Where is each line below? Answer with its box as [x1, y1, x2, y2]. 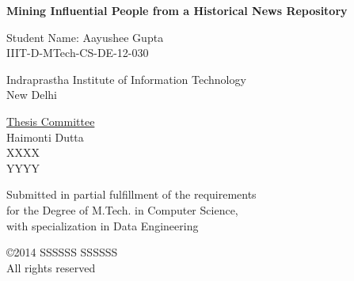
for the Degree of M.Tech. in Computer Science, [6, 201, 238, 218]
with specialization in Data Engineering [6, 217, 199, 234]
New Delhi [6, 86, 57, 103]
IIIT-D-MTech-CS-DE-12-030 [6, 44, 149, 61]
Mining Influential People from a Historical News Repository [6, 2, 348, 18]
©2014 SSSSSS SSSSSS [6, 244, 118, 260]
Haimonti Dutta [6, 128, 84, 145]
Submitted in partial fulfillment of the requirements [6, 186, 257, 203]
